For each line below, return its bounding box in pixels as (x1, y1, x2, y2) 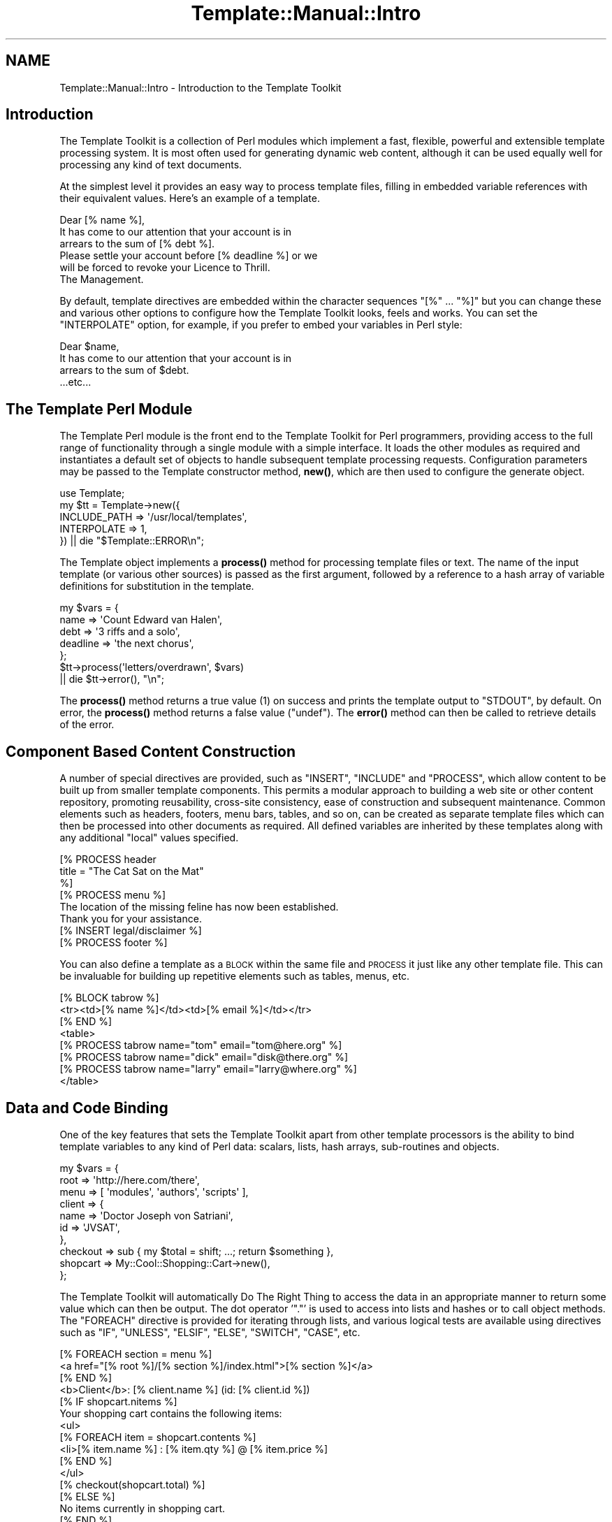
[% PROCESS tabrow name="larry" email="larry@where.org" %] (59, 1063, 357, 1075)
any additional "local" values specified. (59, 832, 239, 844)
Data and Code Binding (6, 1099, 168, 1117)
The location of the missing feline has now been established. (59, 901, 339, 913)
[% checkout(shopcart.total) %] (59, 1478, 205, 1491)
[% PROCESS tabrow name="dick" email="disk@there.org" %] (59, 1051, 349, 1064)
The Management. (59, 273, 144, 286)
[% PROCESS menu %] (59, 889, 166, 901)
